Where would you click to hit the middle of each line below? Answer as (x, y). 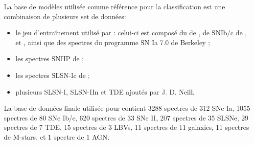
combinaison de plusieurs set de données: (65, 16)
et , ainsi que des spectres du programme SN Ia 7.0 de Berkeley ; (113, 42)
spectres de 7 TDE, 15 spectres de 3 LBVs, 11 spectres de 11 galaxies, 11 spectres (127, 127)
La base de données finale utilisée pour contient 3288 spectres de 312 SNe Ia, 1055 (127, 108)
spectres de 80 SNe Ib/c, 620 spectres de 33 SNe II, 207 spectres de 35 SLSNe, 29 (126, 117)
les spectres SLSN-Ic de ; (53, 75)
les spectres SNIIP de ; (50, 59)
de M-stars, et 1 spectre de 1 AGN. (57, 136)
